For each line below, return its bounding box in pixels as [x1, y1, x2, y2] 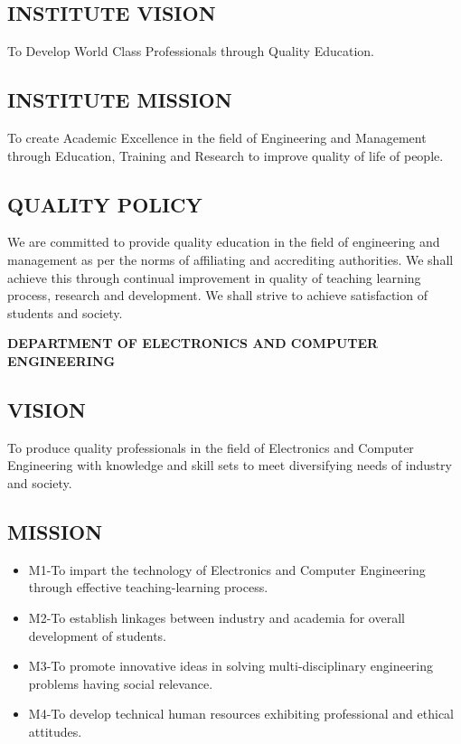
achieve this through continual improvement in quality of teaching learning [7, 268, 421, 287]
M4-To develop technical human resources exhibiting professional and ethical [28, 704, 455, 723]
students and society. [7, 303, 123, 322]
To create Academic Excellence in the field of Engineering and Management [7, 128, 427, 146]
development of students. [28, 626, 167, 645]
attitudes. [28, 721, 82, 740]
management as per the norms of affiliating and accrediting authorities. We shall [7, 250, 454, 268]
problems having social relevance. [28, 673, 213, 692]
